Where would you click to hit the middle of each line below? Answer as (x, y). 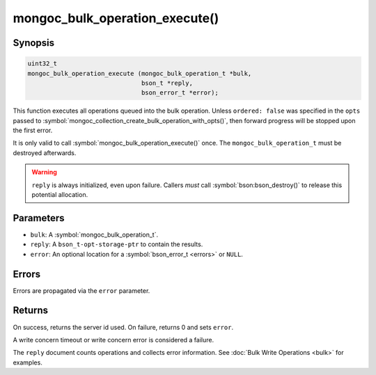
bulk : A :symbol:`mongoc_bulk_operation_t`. (94, 234)
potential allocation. (60, 195)
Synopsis (34, 43)
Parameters (39, 218)
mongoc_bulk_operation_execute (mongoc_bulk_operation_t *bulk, (140, 73)
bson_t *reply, (167, 83)
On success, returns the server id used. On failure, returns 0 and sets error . (123, 327)
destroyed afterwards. (45, 152)
